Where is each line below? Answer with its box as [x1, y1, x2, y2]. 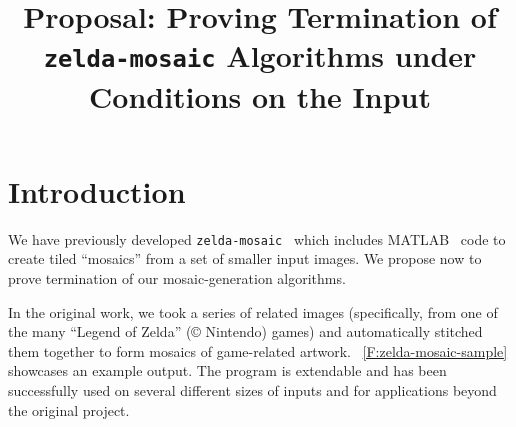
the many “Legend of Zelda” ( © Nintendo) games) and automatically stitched [8, 321, 483, 342]
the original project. [8, 399, 130, 420]
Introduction [8, 170, 186, 211]
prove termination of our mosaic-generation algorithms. [8, 268, 346, 289]
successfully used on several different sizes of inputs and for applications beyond [8, 380, 497, 401]
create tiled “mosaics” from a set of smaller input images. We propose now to [8, 248, 482, 269]
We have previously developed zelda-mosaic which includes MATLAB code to [8, 228, 506, 249]
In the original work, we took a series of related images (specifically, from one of [8, 301, 498, 322]
